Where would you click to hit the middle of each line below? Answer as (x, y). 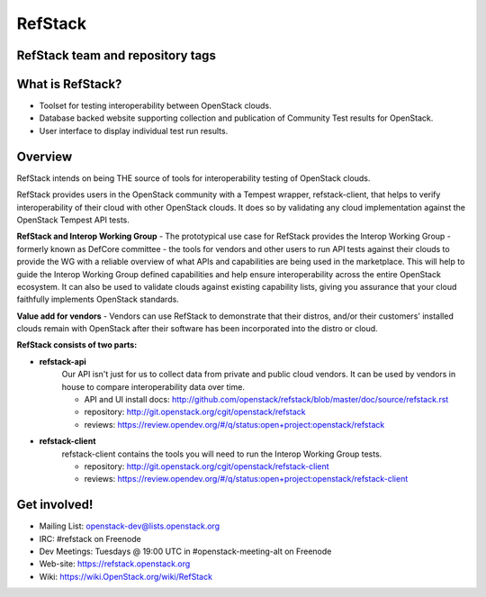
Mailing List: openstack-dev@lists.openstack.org (130, 526)
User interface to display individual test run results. (134, 131)
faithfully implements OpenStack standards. (98, 299)
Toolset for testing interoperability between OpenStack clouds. (155, 106)
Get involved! (55, 505)
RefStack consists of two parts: (77, 345)
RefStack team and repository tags (116, 55)
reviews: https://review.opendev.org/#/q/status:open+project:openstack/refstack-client (246, 479)
